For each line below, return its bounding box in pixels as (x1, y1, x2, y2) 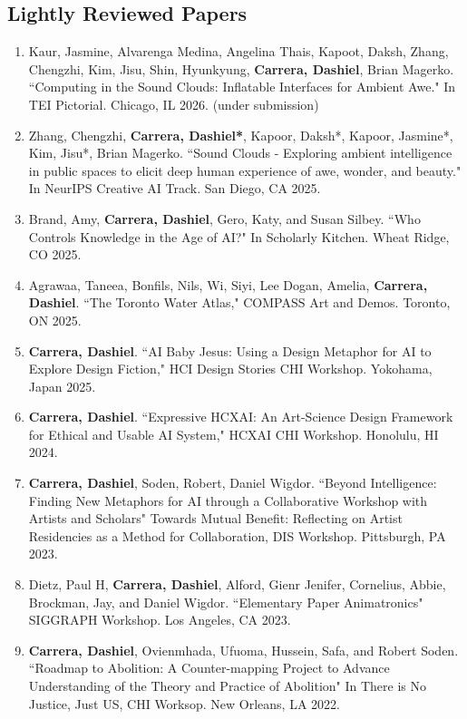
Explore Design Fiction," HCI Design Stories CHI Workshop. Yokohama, (28, 359, 433, 378)
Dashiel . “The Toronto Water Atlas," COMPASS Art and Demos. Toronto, (28, 293, 451, 312)
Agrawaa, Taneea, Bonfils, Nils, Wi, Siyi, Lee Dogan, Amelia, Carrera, (28, 275, 428, 294)
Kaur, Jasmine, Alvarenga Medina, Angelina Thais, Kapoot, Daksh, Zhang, (28, 42, 449, 61)
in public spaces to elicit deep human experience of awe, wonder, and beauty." (28, 160, 462, 180)
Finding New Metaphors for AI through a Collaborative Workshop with (28, 491, 428, 510)
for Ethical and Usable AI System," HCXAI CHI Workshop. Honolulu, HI (28, 424, 439, 443)
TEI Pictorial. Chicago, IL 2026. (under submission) (28, 94, 319, 113)
